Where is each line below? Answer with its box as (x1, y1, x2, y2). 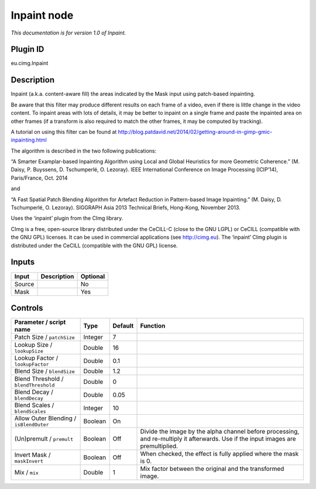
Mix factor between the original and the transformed (140, 465, 284, 473)
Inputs (11, 257, 35, 267)
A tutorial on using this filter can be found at (11, 128, 117, 135)
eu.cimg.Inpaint (11, 60, 49, 67)
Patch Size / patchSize (14, 333, 75, 342)
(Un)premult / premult (14, 435, 74, 443)
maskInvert (14, 458, 44, 464)
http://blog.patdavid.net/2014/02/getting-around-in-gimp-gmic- (118, 128, 273, 135)
